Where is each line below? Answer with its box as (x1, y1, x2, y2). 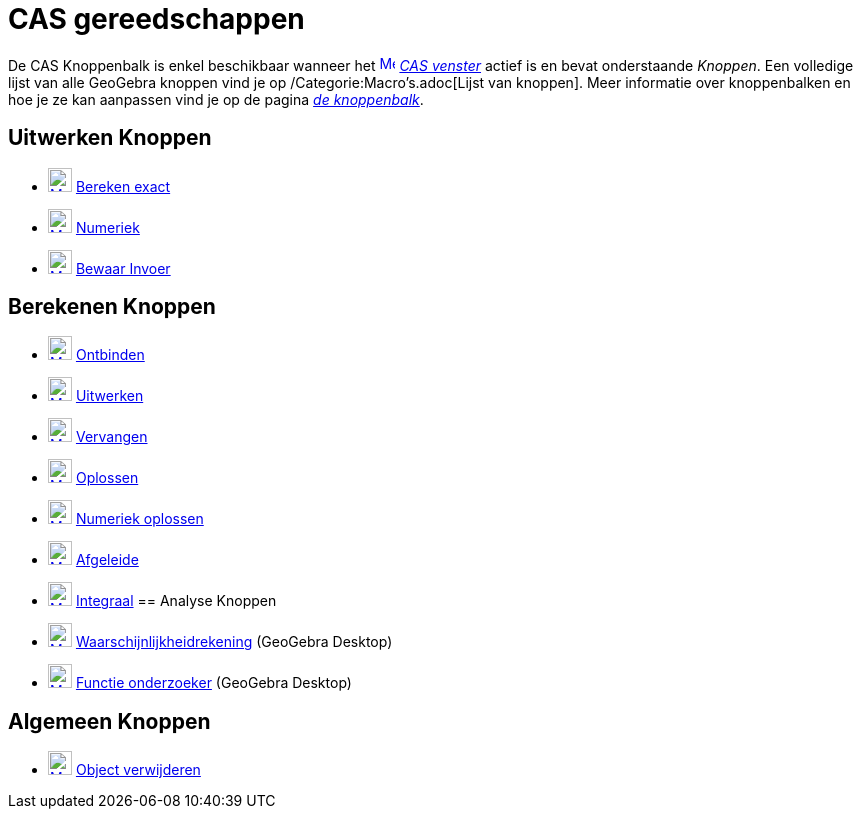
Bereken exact (75, 177, 171, 195)
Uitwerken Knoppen (8, 125, 212, 151)
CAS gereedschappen (8, 2, 305, 36)
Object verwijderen (75, 761, 201, 779)
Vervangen (75, 428, 148, 446)
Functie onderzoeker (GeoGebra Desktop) (75, 674, 352, 692)
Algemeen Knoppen (8, 708, 211, 734)
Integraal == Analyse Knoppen (75, 592, 277, 610)
